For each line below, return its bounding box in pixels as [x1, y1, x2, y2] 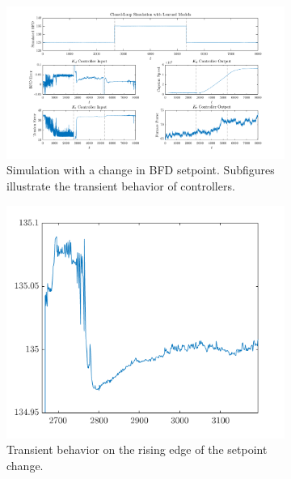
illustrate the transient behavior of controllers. [6, 177, 235, 194]
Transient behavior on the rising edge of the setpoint [6, 441, 268, 458]
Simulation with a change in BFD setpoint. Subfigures [6, 161, 275, 178]
